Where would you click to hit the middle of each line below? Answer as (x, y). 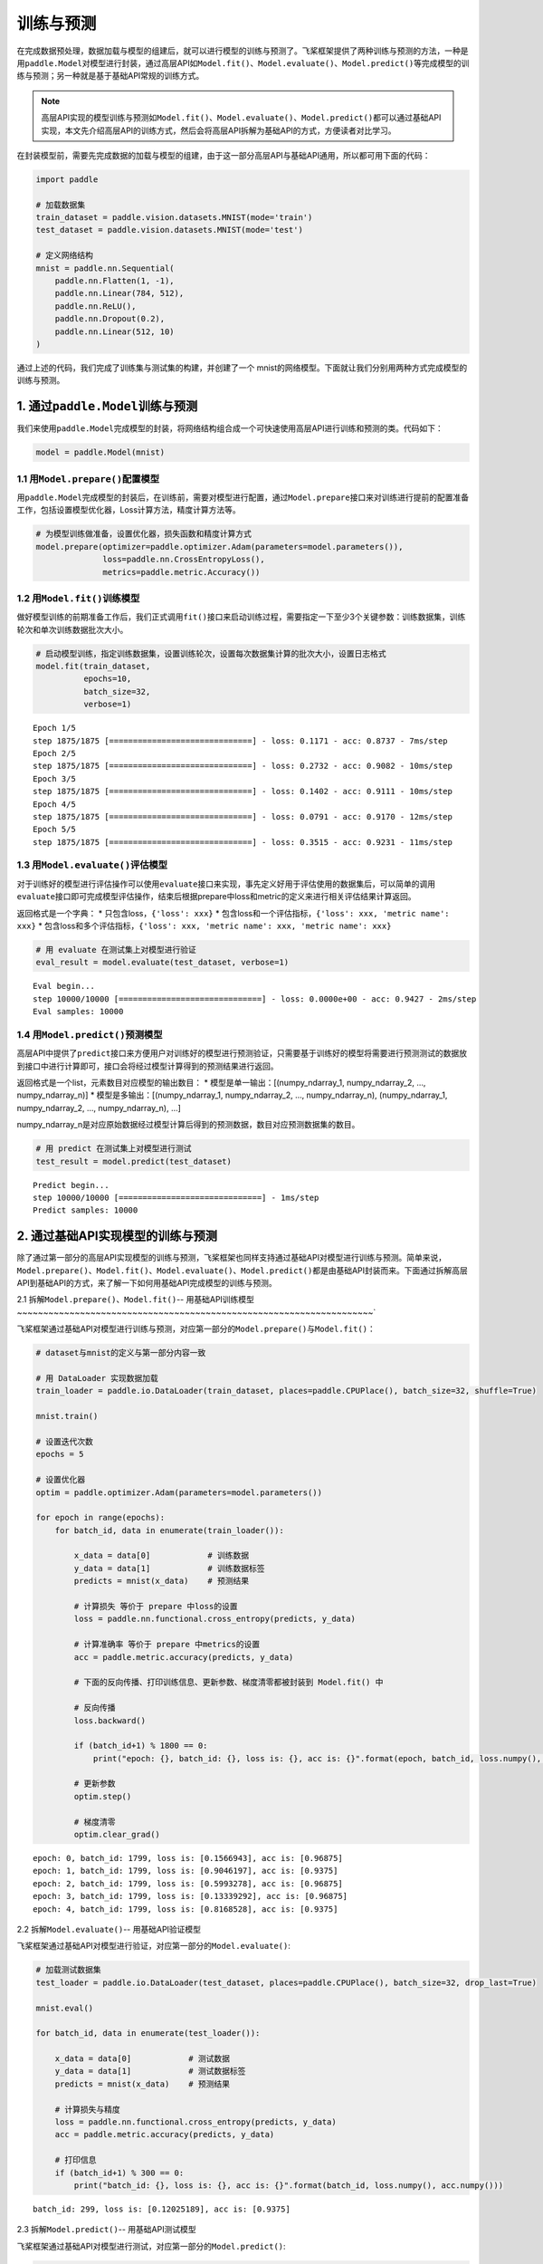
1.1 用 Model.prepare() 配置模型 (88, 478)
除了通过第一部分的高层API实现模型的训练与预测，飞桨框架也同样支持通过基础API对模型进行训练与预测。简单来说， (232, 1258)
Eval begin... (64, 986)
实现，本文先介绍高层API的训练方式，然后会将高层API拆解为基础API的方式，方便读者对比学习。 (219, 130)
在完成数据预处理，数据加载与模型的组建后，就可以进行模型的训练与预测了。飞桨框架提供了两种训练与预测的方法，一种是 (243, 51)
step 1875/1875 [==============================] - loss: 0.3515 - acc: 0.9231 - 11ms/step (243, 842)
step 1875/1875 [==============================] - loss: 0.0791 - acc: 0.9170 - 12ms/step (243, 816)
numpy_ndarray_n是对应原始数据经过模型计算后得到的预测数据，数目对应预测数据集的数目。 (188, 1125)
